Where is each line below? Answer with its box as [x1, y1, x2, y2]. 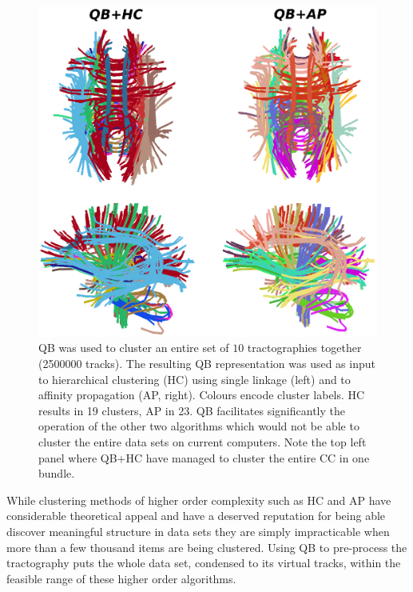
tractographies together [247, 339, 362, 356]
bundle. [38, 465, 75, 482]
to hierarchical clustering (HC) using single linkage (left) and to [38, 370, 351, 387]
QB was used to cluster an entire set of [38, 339, 229, 356]
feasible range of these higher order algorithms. [6, 570, 236, 586]
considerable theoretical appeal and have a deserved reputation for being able [6, 507, 386, 524]
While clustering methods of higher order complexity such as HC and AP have [6, 491, 391, 508]
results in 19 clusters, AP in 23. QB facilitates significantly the [38, 402, 345, 418]
